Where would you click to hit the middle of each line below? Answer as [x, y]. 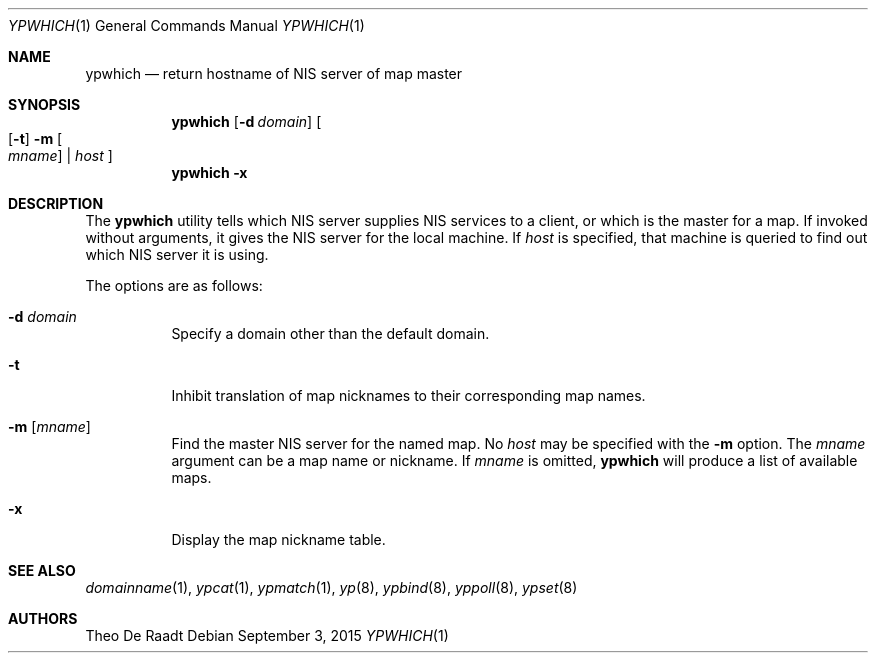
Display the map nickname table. [278, 539]
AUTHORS [43, 618]
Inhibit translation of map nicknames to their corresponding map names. [408, 395]
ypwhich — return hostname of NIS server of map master [274, 73]
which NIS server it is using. [177, 254]
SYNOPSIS [44, 104]
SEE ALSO [42, 570]
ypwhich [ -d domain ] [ [246, 121]
